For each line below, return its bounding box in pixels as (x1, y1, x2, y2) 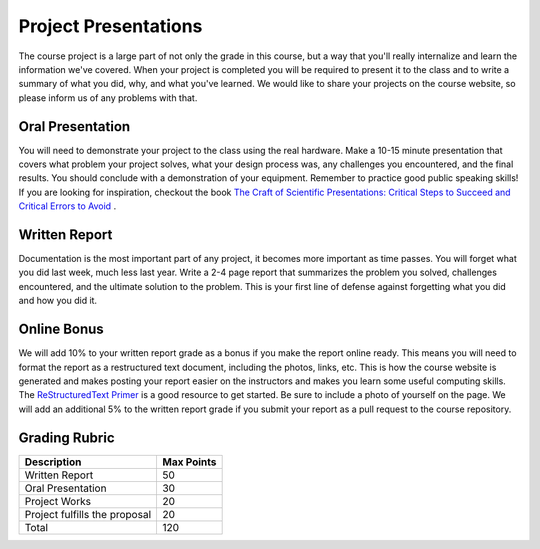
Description (24, 455, 82, 469)
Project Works (24, 494, 92, 508)
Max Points (161, 455, 217, 469)
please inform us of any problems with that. (18, 91, 198, 104)
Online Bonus (18, 321, 104, 338)
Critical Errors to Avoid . (18, 200, 117, 212)
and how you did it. (18, 295, 98, 307)
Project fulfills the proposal (24, 507, 152, 521)
